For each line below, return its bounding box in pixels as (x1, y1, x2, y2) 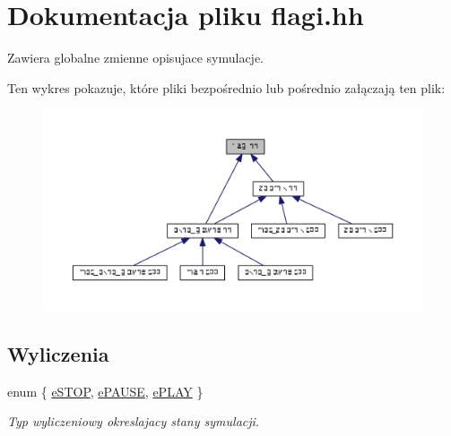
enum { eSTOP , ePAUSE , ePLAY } (7, 381, 204, 400)
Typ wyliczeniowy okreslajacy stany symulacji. (7, 412, 260, 431)
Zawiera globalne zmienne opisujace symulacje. (7, 48, 265, 67)
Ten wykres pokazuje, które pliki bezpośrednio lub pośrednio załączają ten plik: (7, 78, 446, 97)
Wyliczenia (7, 339, 109, 367)
